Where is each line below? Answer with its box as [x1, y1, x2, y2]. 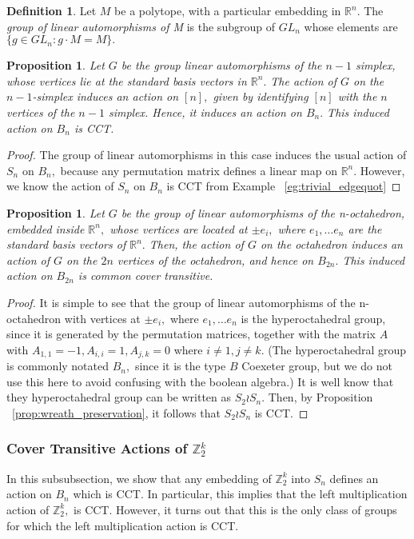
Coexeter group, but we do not [241, 357, 392, 374]
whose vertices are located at [109, 220, 248, 237]
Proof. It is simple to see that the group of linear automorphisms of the [6, 293, 356, 310]
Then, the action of [149, 236, 244, 253]
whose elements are [304, 18, 398, 34]
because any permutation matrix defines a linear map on [60, 162, 337, 178]
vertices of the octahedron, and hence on [117, 251, 314, 268]
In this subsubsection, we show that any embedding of [6, 469, 272, 486]
